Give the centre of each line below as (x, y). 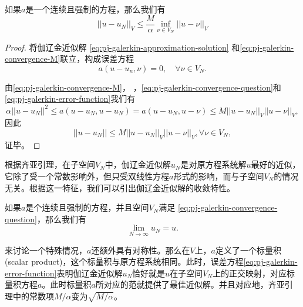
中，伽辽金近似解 (138, 164)
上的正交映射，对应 (249, 273)
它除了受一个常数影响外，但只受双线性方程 (87, 176)
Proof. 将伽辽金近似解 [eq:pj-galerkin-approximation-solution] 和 (122, 47)
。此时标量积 (67, 284)
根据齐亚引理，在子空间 (50, 164)
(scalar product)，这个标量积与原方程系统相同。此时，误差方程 (124, 261)
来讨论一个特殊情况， (46, 250)
